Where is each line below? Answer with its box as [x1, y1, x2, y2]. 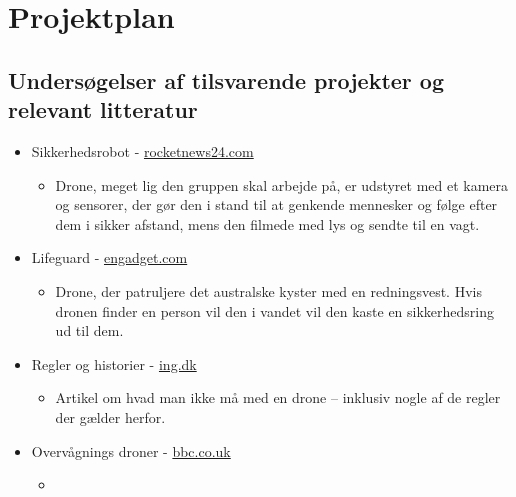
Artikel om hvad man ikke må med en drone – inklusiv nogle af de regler [55, 387, 501, 408]
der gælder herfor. [55, 406, 166, 427]
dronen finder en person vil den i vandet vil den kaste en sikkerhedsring [55, 300, 495, 321]
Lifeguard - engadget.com [31, 247, 188, 268]
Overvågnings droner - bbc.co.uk [31, 440, 231, 461]
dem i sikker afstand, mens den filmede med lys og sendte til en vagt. [55, 213, 480, 234]
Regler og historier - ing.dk [31, 353, 197, 374]
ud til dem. [55, 320, 124, 341]
